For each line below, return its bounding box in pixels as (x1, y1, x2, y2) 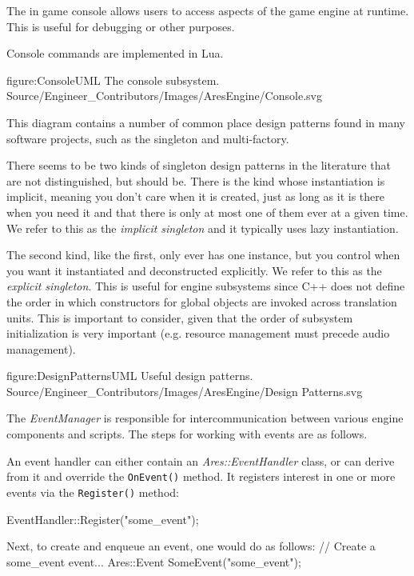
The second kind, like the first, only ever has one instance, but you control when (6, 246, 400, 263)
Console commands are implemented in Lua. (6, 45, 224, 62)
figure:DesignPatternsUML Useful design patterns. (6, 367, 253, 384)
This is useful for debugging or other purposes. (6, 18, 235, 34)
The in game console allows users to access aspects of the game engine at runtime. (6, 2, 409, 18)
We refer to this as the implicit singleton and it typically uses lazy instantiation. (6, 219, 399, 236)
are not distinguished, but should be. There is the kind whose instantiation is (6, 172, 385, 189)
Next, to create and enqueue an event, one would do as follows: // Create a (6, 538, 376, 554)
